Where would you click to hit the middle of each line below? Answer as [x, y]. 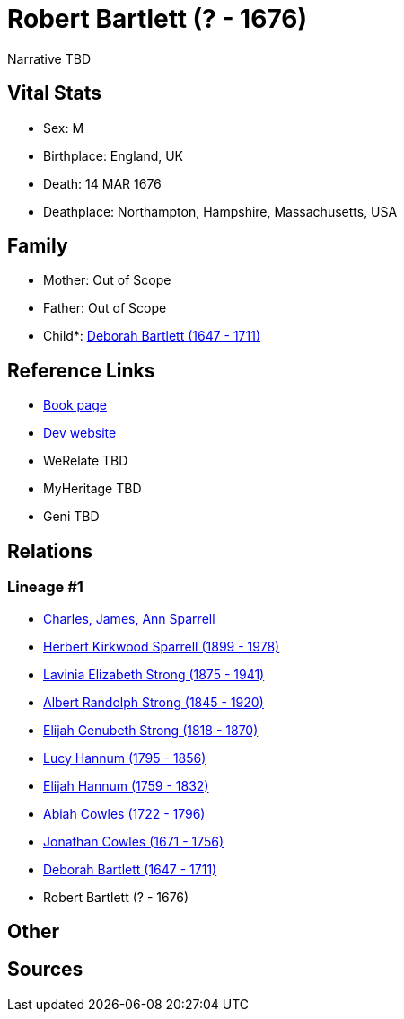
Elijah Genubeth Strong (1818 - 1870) [151, 730]
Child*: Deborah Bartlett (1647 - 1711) [152, 336]
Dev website [80, 433]
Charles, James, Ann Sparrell [129, 618]
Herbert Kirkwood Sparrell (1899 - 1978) [162, 646]
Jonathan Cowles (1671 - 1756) [134, 841]
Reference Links [81, 370]
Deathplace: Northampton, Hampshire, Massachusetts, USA [220, 211]
